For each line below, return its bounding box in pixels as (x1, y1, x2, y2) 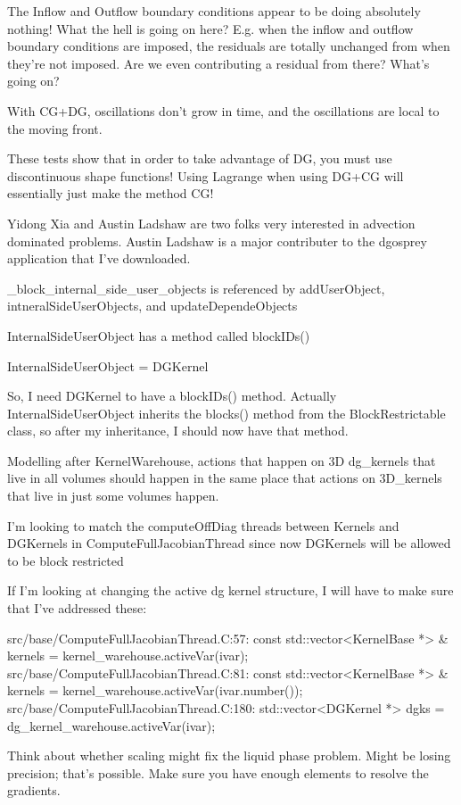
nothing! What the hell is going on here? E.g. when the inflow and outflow (7, 19, 414, 37)
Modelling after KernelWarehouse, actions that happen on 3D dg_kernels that (7, 451, 436, 469)
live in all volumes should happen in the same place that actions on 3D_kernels (7, 469, 442, 487)
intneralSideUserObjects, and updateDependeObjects (7, 296, 298, 315)
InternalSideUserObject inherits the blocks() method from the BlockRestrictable (7, 403, 446, 422)
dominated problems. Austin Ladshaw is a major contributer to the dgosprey (7, 231, 427, 250)
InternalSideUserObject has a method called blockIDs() (7, 326, 310, 344)
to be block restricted (7, 551, 124, 569)
